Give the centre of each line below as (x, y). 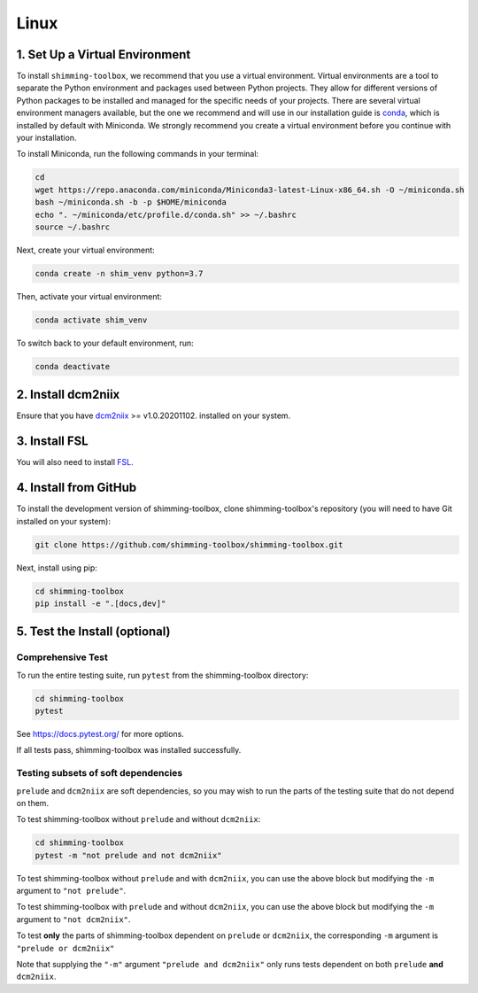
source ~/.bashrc (73, 227)
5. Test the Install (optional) (94, 632)
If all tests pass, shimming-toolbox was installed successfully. (129, 750)
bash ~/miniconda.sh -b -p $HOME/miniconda (131, 202)
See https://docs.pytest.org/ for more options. (100, 734)
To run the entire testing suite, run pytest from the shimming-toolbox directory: (162, 675)
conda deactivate (73, 366)
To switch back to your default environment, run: (105, 343)
